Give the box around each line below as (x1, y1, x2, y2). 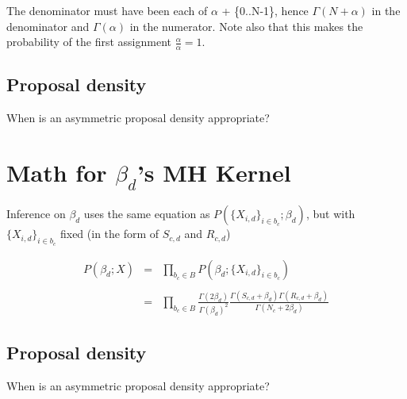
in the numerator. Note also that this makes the (129, 17, 363, 34)
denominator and (6, 17, 90, 34)
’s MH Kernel (136, 156, 291, 188)
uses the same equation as (83, 205, 210, 222)
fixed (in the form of (60, 225, 159, 242)
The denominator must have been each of (6, 2, 208, 18)
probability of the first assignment (6, 33, 171, 50)
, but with (305, 205, 355, 222)
